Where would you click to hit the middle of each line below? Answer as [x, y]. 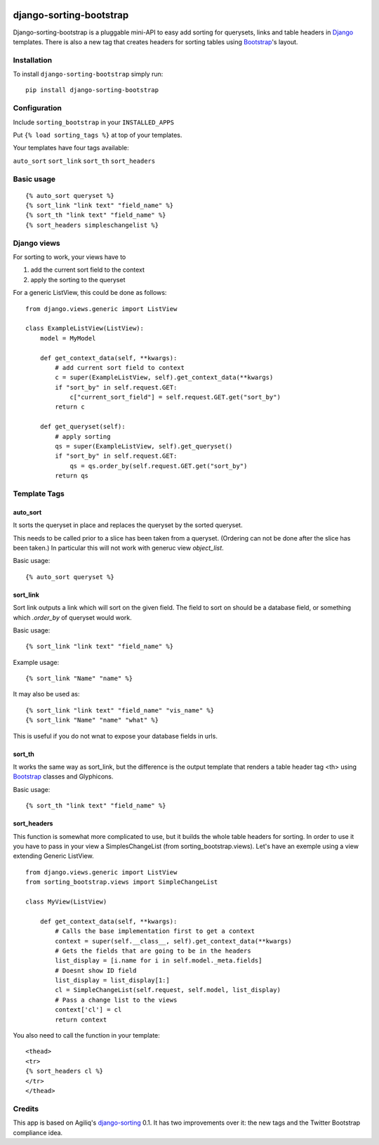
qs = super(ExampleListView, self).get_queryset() [144, 446]
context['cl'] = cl [88, 1010]
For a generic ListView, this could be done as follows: [90, 293]
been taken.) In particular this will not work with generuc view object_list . [118, 548]
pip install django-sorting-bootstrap [92, 90]
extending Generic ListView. [53, 856]
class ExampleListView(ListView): [85, 329]
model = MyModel [68, 338]
